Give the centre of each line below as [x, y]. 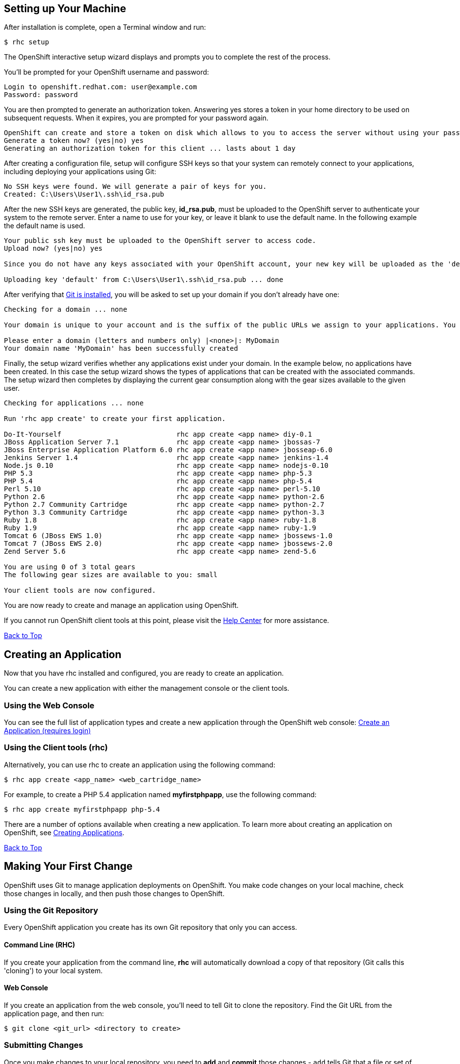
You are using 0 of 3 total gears [70, 567]
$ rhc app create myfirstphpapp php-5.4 [82, 809]
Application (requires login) [48, 731]
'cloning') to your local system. [53, 970]
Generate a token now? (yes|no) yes [74, 141]
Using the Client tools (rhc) [56, 748]
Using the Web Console [49, 705]
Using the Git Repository [51, 910]
